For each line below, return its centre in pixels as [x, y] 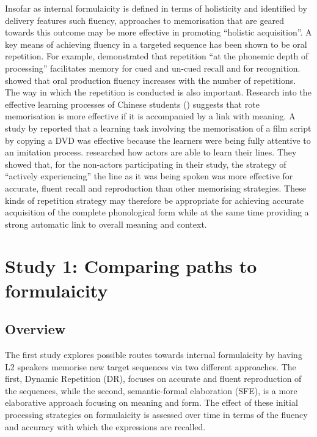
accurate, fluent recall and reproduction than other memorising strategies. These [155, 188]
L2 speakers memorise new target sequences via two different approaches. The [151, 366]
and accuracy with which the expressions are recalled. [105, 426]
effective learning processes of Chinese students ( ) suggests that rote [132, 104]
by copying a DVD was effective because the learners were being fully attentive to [158, 140]
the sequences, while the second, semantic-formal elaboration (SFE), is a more [151, 390]
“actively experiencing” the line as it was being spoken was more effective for [149, 176]
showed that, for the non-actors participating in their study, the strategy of [146, 164]
